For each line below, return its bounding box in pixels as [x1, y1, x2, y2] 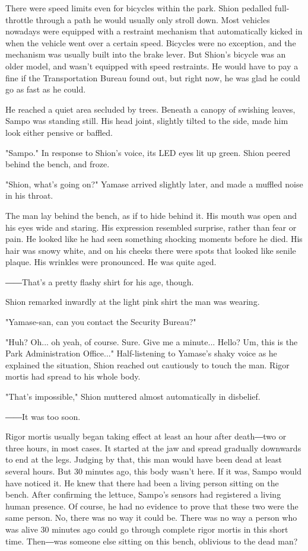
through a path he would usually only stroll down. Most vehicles [36, 13, 270, 26]
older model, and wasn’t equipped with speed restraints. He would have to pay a [5, 59, 299, 72]
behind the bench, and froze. [5, 158, 110, 170]
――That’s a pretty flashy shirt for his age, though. [5, 275, 194, 288]
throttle [5, 13, 33, 26]
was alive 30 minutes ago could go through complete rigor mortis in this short [5, 523, 288, 535]
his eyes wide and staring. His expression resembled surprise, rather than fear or [5, 221, 297, 233]
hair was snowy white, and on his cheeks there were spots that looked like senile [5, 244, 296, 256]
